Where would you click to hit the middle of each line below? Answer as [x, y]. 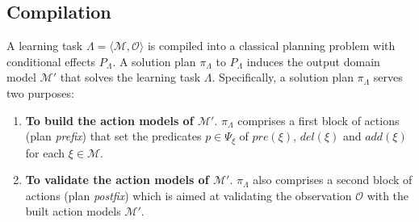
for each [45, 152]
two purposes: [40, 92]
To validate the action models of [117, 180]
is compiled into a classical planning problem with [271, 46]
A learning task [45, 46]
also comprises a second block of [333, 180]
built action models [73, 211]
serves [388, 77]
